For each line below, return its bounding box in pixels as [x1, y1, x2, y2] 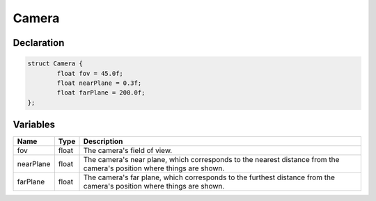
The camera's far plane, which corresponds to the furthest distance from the [83, 172, 336, 182]
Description [83, 136, 123, 146]
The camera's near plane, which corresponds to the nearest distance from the [83, 155, 340, 165]
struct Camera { [27, 60, 84, 67]
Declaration [13, 37, 65, 49]
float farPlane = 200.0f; [56, 89, 146, 97]
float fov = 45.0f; [56, 70, 123, 77]
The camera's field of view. [83, 146, 173, 156]
